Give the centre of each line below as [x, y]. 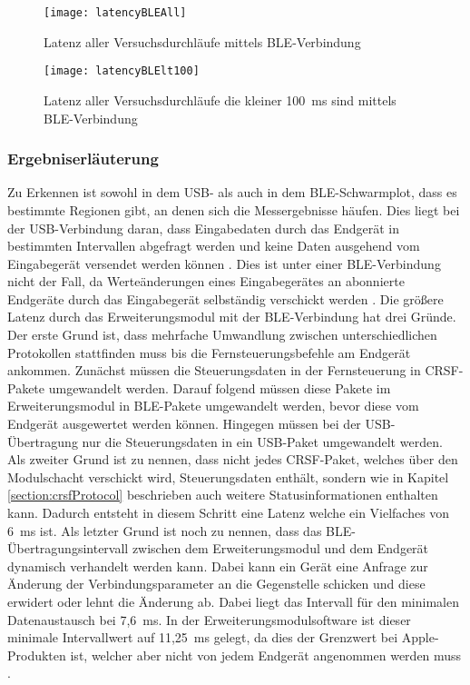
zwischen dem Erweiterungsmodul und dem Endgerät [280, 548]
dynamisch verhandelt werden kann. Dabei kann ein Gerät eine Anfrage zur [218, 566]
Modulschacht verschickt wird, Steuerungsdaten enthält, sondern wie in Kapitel [228, 477]
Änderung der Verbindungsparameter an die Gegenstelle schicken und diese [216, 584]
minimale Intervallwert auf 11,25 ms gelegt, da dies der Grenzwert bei [203, 637]
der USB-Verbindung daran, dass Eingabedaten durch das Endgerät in [203, 228]
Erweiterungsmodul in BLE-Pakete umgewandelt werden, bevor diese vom [213, 406]
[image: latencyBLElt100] [122, 71]
